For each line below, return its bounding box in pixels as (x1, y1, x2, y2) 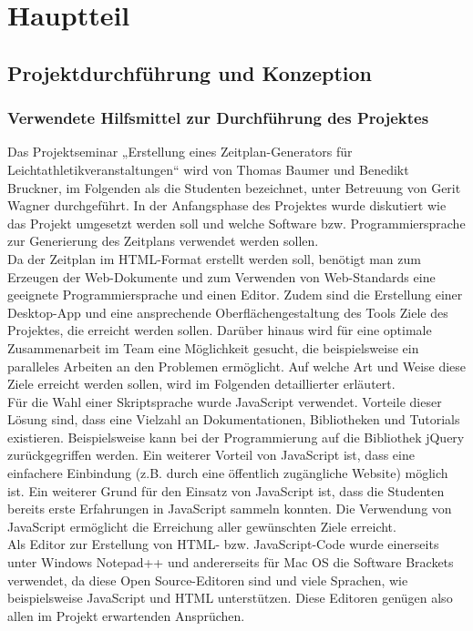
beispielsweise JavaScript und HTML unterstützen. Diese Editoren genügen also (7, 588, 453, 607)
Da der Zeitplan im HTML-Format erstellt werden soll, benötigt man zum (7, 249, 421, 268)
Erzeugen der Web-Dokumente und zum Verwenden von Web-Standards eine (7, 267, 436, 286)
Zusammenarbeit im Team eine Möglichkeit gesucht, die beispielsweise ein (7, 338, 419, 357)
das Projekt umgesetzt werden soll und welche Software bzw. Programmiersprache (7, 213, 466, 232)
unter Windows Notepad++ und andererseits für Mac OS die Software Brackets (7, 553, 454, 572)
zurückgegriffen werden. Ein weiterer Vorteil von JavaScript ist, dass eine (7, 445, 415, 464)
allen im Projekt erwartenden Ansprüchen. (7, 606, 245, 625)
